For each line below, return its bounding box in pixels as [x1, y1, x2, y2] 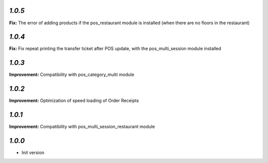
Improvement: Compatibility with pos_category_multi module [9, 72, 134, 78]
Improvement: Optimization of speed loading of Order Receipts [9, 98, 139, 104]
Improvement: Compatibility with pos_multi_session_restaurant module [9, 124, 155, 130]
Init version [21, 150, 45, 156]
